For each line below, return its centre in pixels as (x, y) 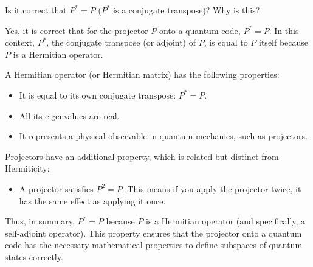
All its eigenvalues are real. (69, 115)
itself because (284, 42)
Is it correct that (36, 10)
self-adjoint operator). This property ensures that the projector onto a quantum (153, 233)
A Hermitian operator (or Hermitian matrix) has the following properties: (142, 75)
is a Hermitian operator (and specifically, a (226, 221)
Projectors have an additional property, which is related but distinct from (142, 156)
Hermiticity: (27, 168)
